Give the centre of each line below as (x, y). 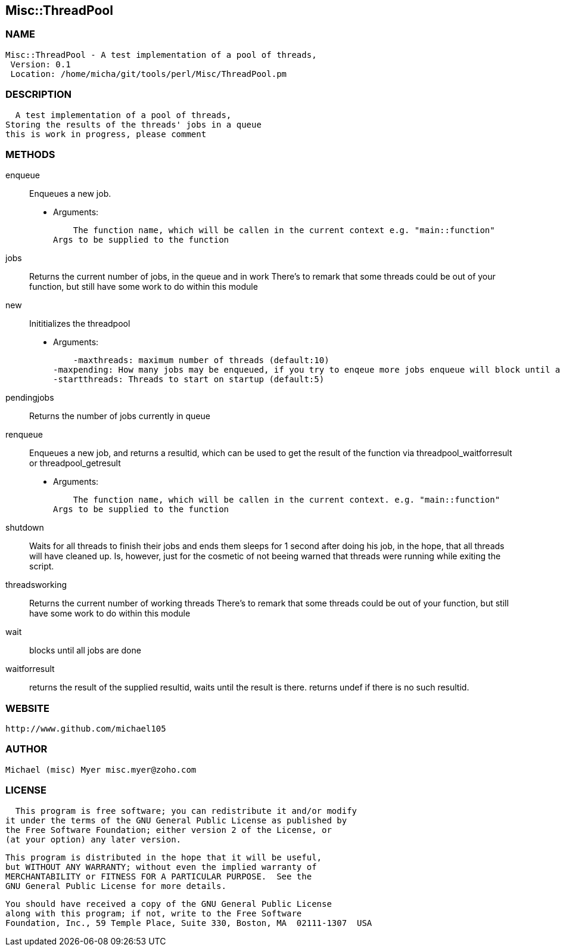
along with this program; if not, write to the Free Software (154, 913)
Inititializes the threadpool (80, 324)
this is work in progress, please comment (106, 134)
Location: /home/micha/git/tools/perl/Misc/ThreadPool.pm (149, 74)
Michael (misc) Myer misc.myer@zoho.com (101, 769)
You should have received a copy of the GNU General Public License (169, 904)
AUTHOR (27, 749)
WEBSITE (27, 708)
